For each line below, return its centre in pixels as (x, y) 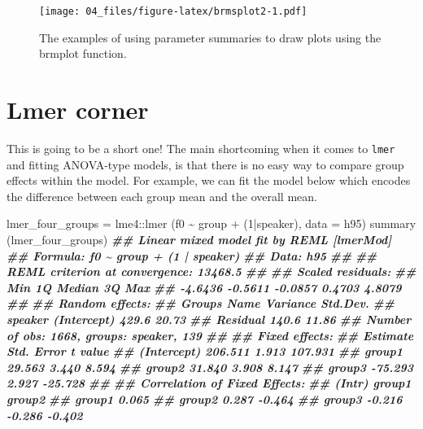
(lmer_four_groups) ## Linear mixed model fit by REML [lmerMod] (199, 239)
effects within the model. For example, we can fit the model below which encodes (209, 180)
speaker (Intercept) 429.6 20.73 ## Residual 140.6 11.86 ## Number (209, 319)
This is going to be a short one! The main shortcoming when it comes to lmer (201, 148)
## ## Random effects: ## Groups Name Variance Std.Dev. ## (201, 303)
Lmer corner (78, 109)
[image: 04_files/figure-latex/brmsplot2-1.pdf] (173, 11)
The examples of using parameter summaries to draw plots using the (210, 37)
